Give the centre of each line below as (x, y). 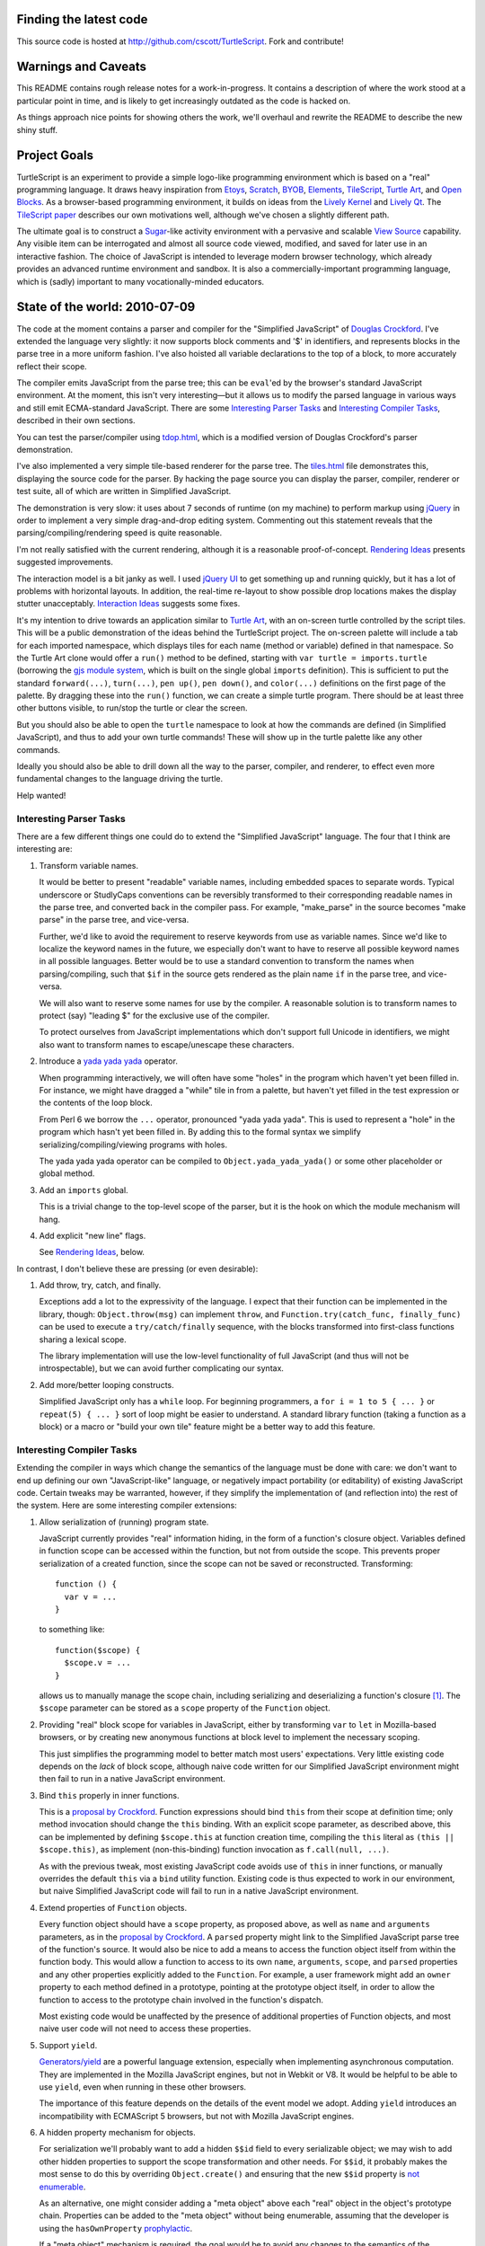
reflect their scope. (52, 366)
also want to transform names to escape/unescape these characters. (167, 1044)
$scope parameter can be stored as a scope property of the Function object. (185, 1708)
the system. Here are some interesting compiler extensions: (127, 1506)
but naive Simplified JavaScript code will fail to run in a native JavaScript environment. (199, 1891)
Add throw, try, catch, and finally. (100, 1286)
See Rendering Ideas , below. (92, 1252)
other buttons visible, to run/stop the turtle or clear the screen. (132, 708)
